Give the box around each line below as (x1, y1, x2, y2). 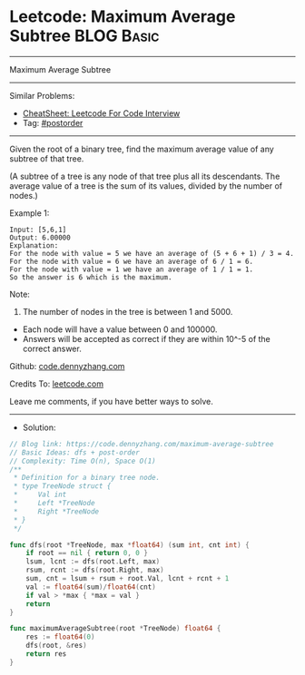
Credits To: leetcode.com (9, 378, 104, 389)
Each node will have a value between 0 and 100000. (22, 324, 218, 335)
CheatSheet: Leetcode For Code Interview (22, 107, 181, 119)
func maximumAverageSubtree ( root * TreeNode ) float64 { (9, 624, 221, 633)
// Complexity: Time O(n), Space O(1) (9, 456, 156, 465)
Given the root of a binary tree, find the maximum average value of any (9, 143, 274, 154)
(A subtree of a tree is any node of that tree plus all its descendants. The (9, 171, 280, 181)
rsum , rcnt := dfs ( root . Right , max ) (25, 565, 165, 575)
